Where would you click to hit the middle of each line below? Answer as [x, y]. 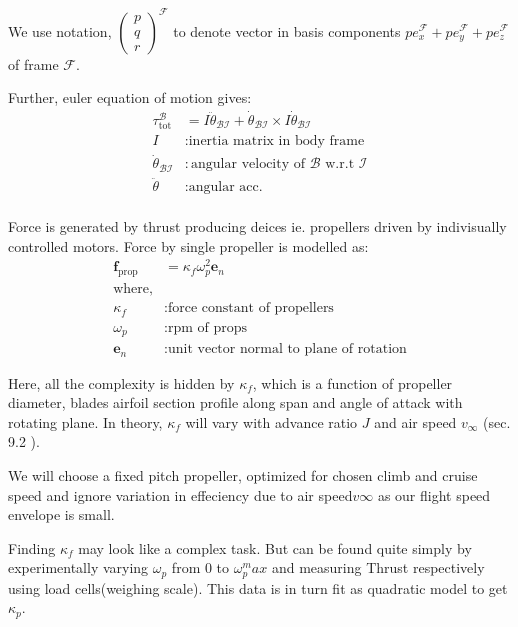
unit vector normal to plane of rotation [287, 349]
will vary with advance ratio [271, 421]
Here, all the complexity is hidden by [121, 382]
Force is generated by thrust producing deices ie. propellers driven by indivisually [257, 226]
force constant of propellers [250, 308]
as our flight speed [434, 494]
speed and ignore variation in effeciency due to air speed [180, 494]
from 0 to [200, 567]
